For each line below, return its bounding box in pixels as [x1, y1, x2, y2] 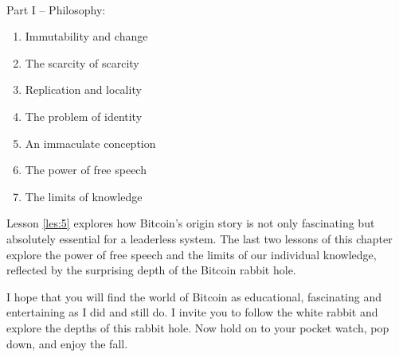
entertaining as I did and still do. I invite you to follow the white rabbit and [6, 304, 378, 320]
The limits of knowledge [25, 188, 143, 204]
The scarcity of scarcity [25, 54, 139, 71]
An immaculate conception [25, 134, 156, 151]
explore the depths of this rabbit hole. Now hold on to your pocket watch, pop [6, 319, 389, 336]
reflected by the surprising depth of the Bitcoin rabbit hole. [6, 262, 296, 278]
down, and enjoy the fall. [6, 335, 128, 351]
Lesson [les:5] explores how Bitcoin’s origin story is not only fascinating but [6, 215, 375, 231]
